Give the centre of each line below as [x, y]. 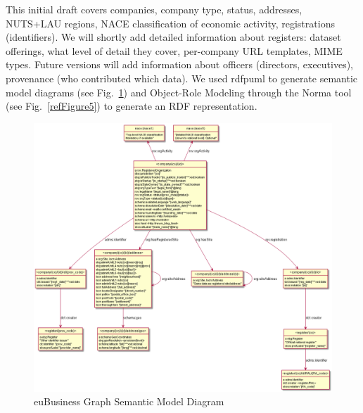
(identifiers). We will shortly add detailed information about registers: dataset [173, 37]
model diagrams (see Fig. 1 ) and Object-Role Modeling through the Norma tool [179, 92]
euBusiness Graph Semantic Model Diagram [129, 401]
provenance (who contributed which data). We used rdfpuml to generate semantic [182, 78]
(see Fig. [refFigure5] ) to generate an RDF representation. [132, 106]
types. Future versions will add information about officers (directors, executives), [180, 64]
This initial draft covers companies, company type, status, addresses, [154, 9]
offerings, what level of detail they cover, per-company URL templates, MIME [174, 50]
